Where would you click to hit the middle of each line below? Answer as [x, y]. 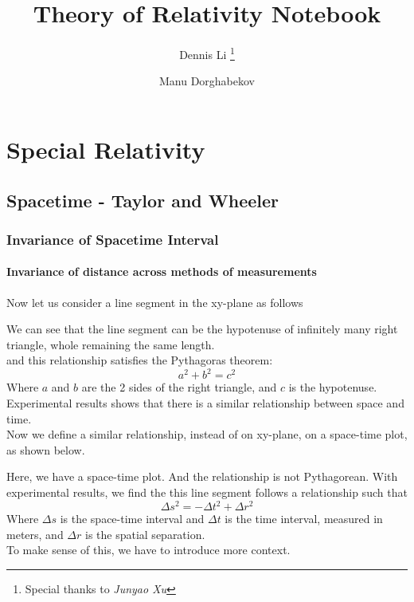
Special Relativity [106, 149]
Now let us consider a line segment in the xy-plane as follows [155, 302]
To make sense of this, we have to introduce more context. [148, 550]
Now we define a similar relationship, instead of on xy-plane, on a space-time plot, [207, 434]
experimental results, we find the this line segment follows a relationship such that [207, 492]
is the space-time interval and [132, 519]
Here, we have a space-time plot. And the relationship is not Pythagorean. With [202, 476]
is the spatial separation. [145, 534]
